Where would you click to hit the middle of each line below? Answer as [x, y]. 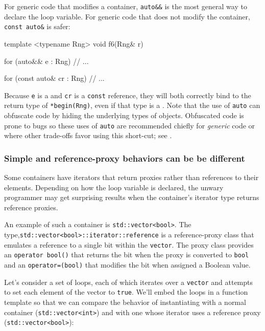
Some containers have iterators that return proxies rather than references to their [131, 177]
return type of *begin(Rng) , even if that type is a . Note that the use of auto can [132, 105]
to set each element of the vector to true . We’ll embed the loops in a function [126, 292]
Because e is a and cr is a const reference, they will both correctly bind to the [128, 95]
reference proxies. [31, 207]
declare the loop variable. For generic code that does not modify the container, [127, 16]
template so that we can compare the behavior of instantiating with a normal [125, 302]
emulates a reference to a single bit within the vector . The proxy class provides [129, 244]
